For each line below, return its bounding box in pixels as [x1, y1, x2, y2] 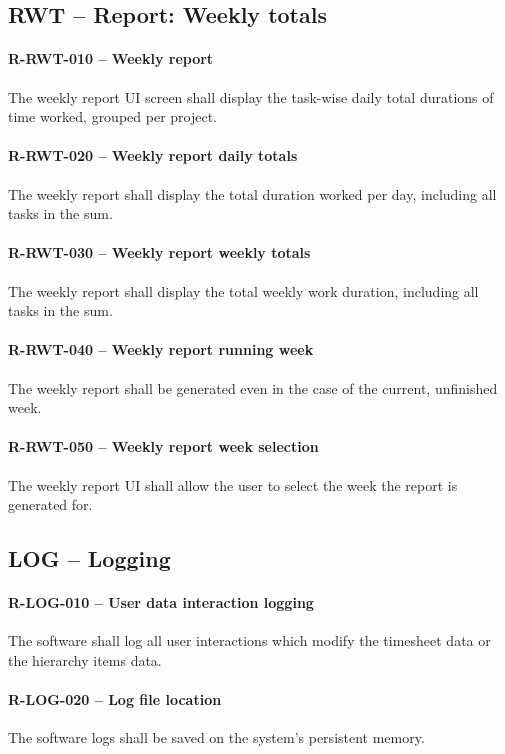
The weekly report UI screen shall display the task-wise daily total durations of [8, 86, 494, 107]
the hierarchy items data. [8, 649, 162, 670]
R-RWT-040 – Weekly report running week [8, 339, 314, 360]
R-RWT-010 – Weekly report [8, 48, 214, 69]
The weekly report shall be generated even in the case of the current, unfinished [8, 377, 498, 398]
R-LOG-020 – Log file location [8, 689, 222, 710]
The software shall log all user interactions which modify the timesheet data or [8, 630, 491, 651]
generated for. [8, 494, 93, 515]
